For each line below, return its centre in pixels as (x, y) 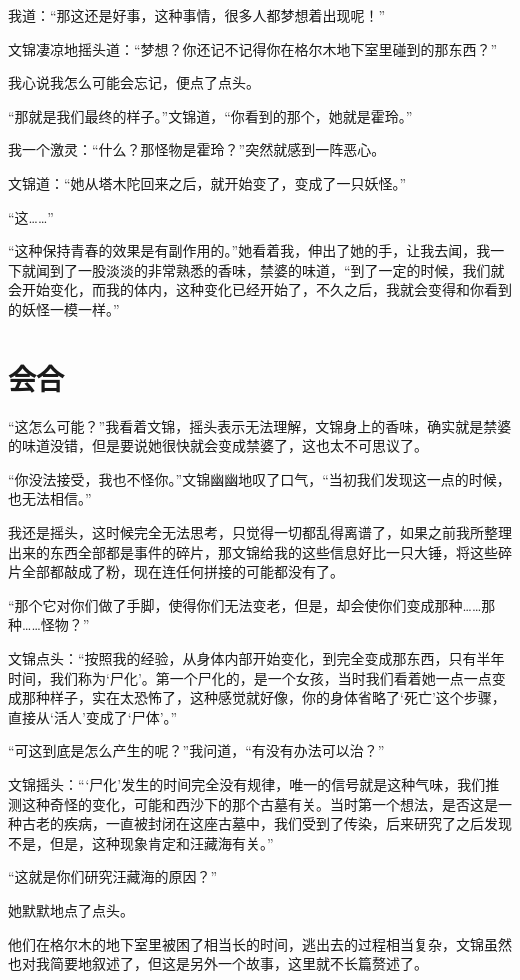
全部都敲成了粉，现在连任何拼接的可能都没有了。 (182, 571)
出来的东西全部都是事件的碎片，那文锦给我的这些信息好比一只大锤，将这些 (253, 551)
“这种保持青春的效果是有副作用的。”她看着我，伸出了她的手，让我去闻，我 (249, 250)
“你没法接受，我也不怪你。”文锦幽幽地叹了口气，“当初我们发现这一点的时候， (259, 478)
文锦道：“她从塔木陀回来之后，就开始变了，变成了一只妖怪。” (207, 182)
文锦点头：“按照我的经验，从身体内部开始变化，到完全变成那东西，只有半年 (256, 658)
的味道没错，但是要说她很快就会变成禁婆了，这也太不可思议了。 (218, 445)
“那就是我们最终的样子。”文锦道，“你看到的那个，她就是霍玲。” (210, 115)
